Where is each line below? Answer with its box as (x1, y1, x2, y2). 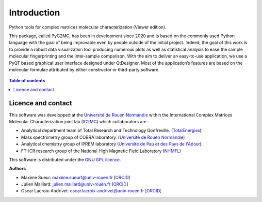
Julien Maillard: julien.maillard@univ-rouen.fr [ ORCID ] (21, 181, 129, 187)
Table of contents (9, 78, 46, 84)
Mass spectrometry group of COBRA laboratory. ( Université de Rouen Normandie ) (21, 134, 185, 140)
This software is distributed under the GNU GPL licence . (9, 157, 121, 162)
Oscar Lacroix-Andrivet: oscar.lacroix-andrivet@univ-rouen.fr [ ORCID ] (21, 188, 162, 194)
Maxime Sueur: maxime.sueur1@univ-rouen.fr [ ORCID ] (21, 174, 131, 180)
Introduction (9, 7, 60, 18)
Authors (9, 166, 26, 172)
